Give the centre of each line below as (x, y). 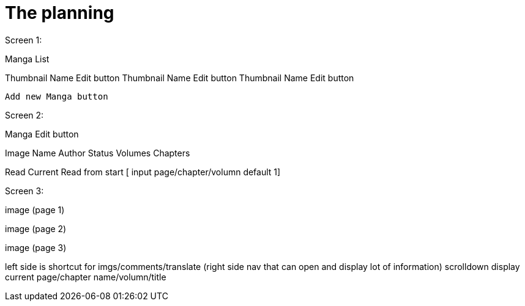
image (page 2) (36, 228)
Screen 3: (24, 191)
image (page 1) (35, 209)
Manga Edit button (42, 134)
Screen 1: (24, 40)
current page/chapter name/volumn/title (86, 277)
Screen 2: (24, 115)
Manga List (27, 59)
